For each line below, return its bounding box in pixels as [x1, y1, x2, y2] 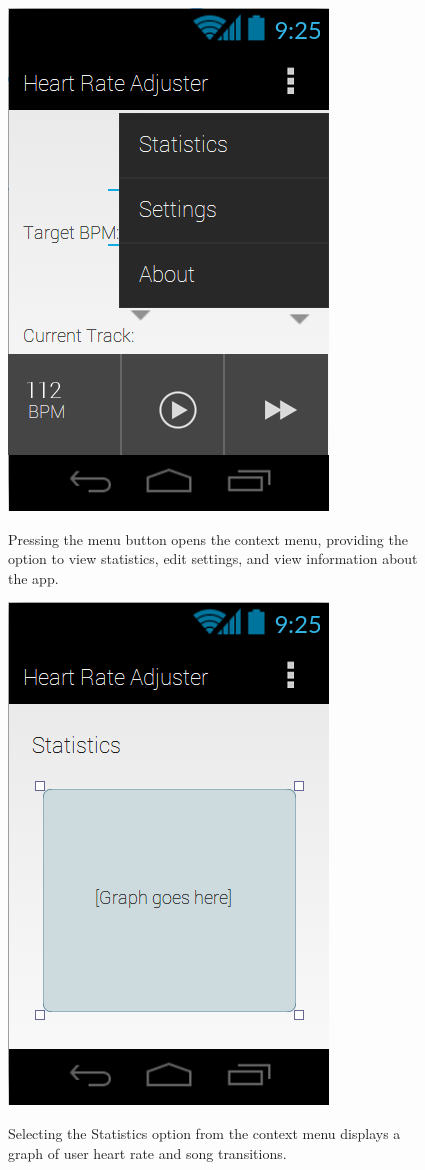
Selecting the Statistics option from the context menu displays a [8, 1122, 401, 1143]
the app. [8, 567, 59, 588]
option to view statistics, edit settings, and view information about [8, 548, 418, 569]
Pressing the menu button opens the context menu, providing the [8, 528, 408, 549]
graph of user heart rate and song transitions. [8, 1142, 287, 1163]
